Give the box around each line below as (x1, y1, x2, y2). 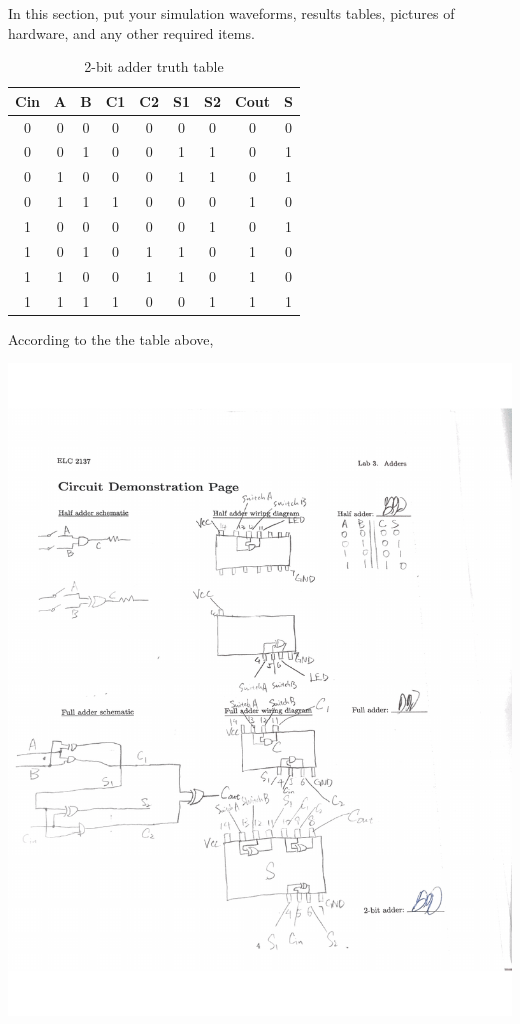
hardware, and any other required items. (8, 22, 255, 43)
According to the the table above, (8, 328, 214, 349)
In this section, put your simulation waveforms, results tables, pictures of (8, 3, 455, 23)
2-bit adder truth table (84, 56, 224, 77)
